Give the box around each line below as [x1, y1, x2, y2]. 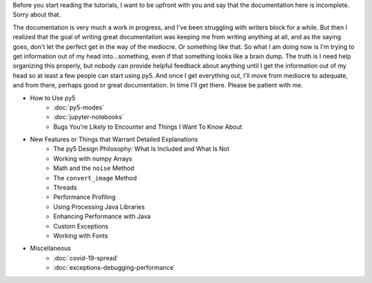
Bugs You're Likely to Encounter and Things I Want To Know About [53, 123, 242, 131]
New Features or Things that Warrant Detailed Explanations [30, 135, 198, 144]
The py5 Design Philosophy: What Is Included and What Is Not [53, 145, 230, 153]
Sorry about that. [12, 10, 61, 19]
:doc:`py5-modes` [53, 103, 105, 112]
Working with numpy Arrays [53, 154, 132, 163]
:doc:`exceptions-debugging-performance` [53, 264, 176, 272]
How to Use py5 [30, 94, 76, 102]
